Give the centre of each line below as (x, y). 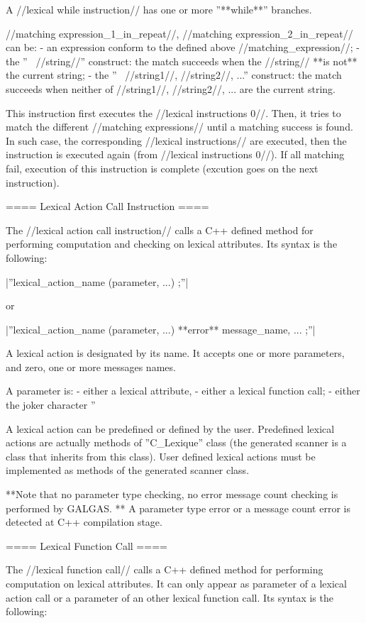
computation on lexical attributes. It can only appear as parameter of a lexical (176, 583)
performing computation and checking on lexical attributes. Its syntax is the (172, 244)
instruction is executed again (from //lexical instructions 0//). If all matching (175, 154)
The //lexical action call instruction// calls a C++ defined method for (160, 230)
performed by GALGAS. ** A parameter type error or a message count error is (178, 508)
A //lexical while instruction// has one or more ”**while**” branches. (159, 9)
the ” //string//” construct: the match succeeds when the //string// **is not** (182, 61)
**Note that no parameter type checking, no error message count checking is (172, 494)
